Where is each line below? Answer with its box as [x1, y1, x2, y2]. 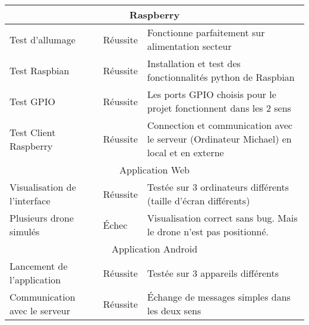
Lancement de [10, 259, 68, 273]
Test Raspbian [10, 63, 70, 77]
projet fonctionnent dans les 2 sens [147, 101, 291, 115]
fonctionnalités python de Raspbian [147, 70, 295, 84]
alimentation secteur [147, 39, 232, 53]
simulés [10, 225, 40, 238]
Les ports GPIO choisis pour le [147, 87, 276, 101]
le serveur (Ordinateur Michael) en [147, 132, 292, 146]
